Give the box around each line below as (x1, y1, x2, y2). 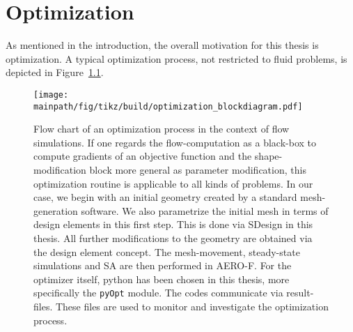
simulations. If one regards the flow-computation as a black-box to (33, 135, 316, 149)
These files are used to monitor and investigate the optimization (55, 299, 329, 313)
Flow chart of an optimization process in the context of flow (33, 121, 290, 136)
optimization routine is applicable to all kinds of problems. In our (33, 176, 313, 190)
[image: (33, 89, 69, 100)
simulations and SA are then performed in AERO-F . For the (33, 258, 292, 273)
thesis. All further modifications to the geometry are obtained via (33, 230, 313, 245)
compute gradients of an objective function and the (33, 149, 252, 163)
